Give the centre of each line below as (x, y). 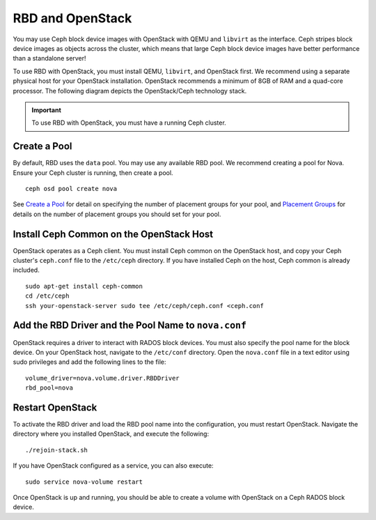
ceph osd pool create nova (71, 189)
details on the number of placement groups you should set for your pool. (117, 214)
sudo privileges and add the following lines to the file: (89, 362)
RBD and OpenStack (72, 18)
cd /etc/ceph (47, 296)
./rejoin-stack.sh (57, 450)
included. (26, 270)
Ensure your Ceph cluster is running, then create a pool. (93, 173)
